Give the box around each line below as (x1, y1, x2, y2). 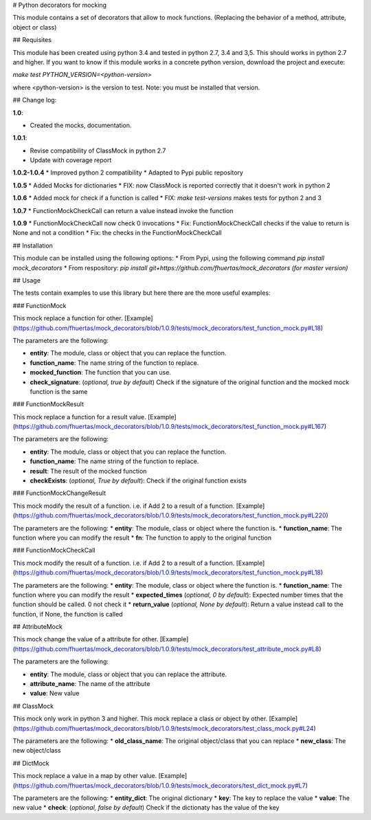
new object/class (12, 746, 61, 755)
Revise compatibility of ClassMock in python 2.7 (30, 146, 166, 155)
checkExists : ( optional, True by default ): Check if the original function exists (30, 476, 247, 485)
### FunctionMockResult (12, 400, 85, 408)
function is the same (30, 387, 88, 395)
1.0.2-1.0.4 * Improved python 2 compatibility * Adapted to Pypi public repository (12, 168, 244, 177)
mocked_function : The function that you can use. (30, 368, 172, 377)
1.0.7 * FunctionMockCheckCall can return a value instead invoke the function (12, 206, 234, 214)
